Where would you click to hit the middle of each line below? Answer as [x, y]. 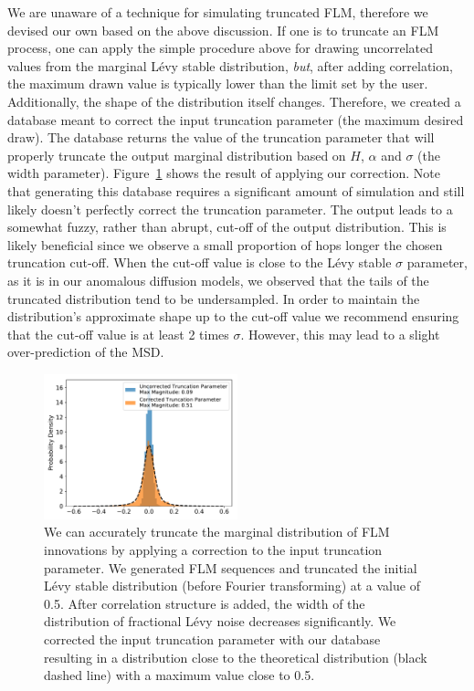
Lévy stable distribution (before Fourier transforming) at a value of [232, 586]
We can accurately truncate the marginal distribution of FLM [217, 532]
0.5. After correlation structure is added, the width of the [205, 603]
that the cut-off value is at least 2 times [118, 334]
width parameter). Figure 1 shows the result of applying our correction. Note [224, 173]
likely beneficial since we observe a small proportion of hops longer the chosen [225, 244]
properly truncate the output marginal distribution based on [177, 155]
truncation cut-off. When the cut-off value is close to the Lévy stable [200, 262]
